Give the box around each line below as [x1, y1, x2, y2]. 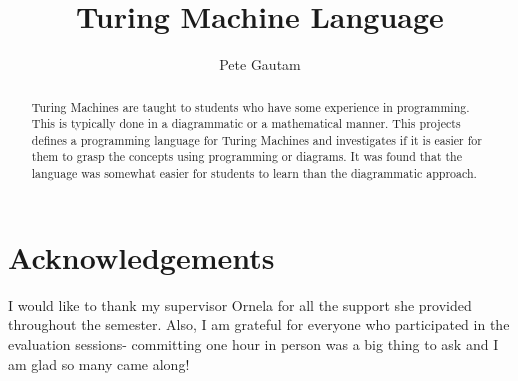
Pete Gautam [219, 54, 301, 75]
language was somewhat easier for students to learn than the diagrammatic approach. [31, 165, 477, 182]
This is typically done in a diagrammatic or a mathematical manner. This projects [31, 115, 461, 132]
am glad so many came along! [8, 353, 190, 374]
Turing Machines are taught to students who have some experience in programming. [31, 98, 470, 115]
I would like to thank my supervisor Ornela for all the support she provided [8, 294, 472, 315]
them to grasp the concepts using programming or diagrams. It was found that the [31, 148, 463, 165]
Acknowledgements [8, 236, 275, 277]
